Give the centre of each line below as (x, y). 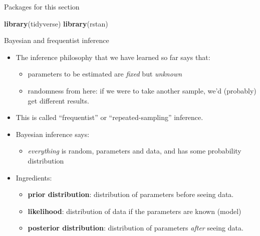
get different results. (58, 100)
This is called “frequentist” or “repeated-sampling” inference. (109, 117)
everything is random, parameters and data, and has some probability (135, 151)
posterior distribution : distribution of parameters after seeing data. (136, 228)
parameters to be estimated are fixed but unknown (105, 74)
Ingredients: (34, 177)
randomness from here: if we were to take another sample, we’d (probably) (142, 90)
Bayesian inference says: (53, 134)
